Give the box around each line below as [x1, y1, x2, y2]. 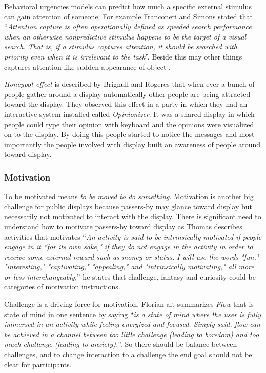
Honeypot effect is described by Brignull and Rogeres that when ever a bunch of [4, 78, 255, 89]
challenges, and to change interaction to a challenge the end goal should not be [4, 349, 252, 360]
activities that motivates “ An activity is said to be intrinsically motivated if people [4, 231, 262, 242]
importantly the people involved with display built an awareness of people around [4, 139, 261, 149]
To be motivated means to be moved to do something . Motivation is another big [4, 191, 254, 202]
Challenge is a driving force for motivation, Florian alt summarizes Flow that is [4, 299, 254, 309]
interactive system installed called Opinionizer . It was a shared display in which [4, 108, 255, 119]
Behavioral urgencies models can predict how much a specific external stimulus [4, 1, 252, 11]
